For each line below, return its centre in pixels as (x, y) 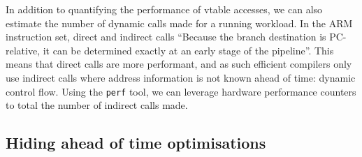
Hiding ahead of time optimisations (136, 143)
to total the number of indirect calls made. (97, 105)
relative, (23, 50)
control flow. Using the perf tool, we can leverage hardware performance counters (181, 91)
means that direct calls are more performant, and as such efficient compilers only (179, 64)
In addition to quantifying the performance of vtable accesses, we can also (164, 9)
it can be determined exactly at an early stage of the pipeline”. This (188, 50)
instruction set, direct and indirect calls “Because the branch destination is (166, 37)
